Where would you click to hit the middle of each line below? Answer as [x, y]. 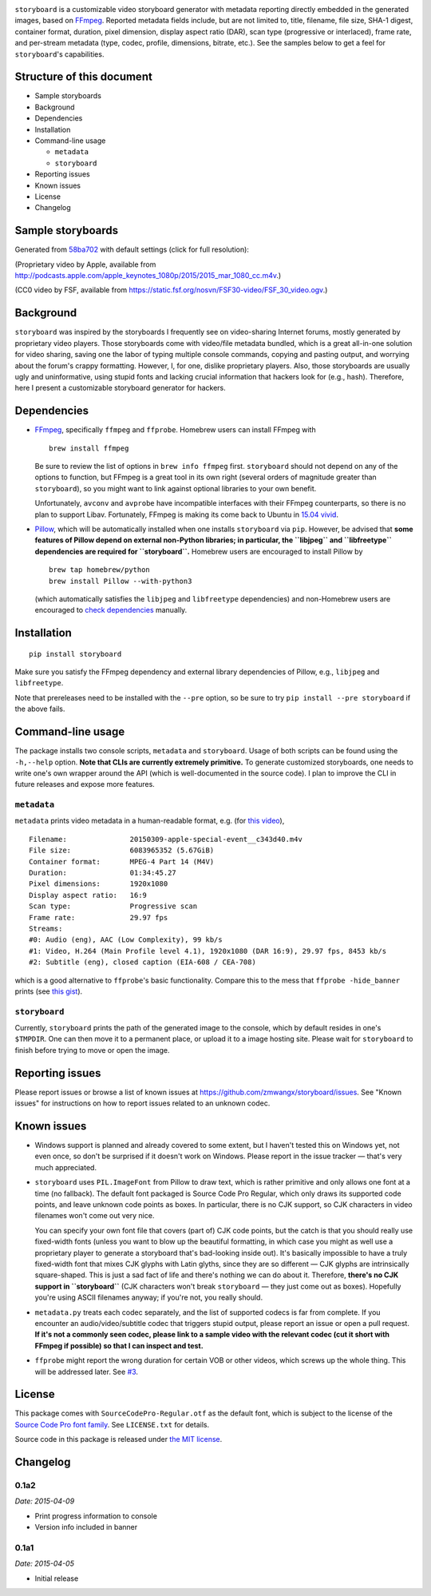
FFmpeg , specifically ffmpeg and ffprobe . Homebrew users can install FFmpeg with [175, 430]
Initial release [57, 1578]
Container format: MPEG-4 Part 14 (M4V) [122, 862]
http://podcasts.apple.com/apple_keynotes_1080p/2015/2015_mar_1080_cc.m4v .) [148, 276]
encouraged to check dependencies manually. [111, 610]
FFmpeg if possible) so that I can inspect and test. [119, 1345]
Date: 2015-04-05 [45, 1564]
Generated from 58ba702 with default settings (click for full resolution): [132, 250]
